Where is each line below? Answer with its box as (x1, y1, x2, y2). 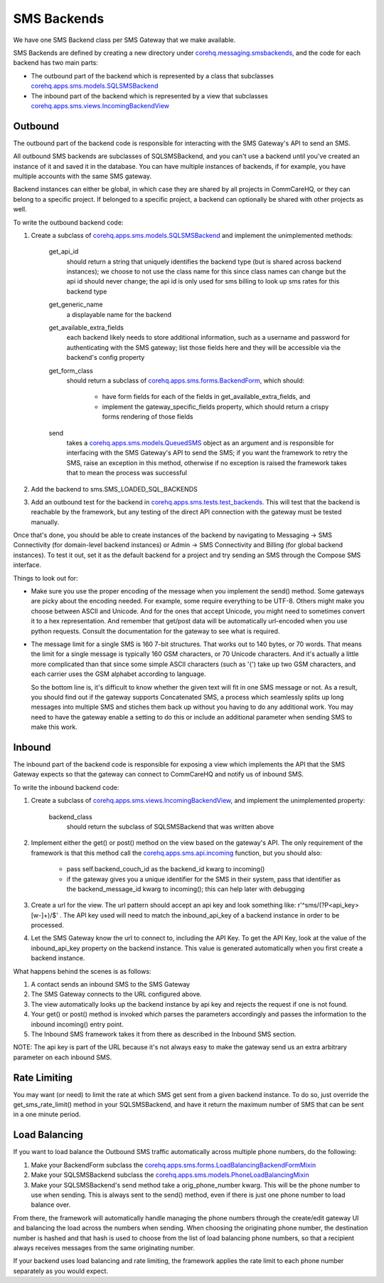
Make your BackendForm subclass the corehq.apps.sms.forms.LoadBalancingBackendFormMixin (31, 1160, 316, 1169)
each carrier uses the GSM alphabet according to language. (31, 670, 206, 678)
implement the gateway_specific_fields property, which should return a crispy (102, 402, 329, 411)
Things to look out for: (13, 573, 78, 582)
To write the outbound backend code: (13, 218, 124, 227)
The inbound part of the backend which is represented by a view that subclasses (31, 91, 268, 100)
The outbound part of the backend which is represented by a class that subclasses (31, 71, 274, 80)
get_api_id (48, 247, 79, 256)
